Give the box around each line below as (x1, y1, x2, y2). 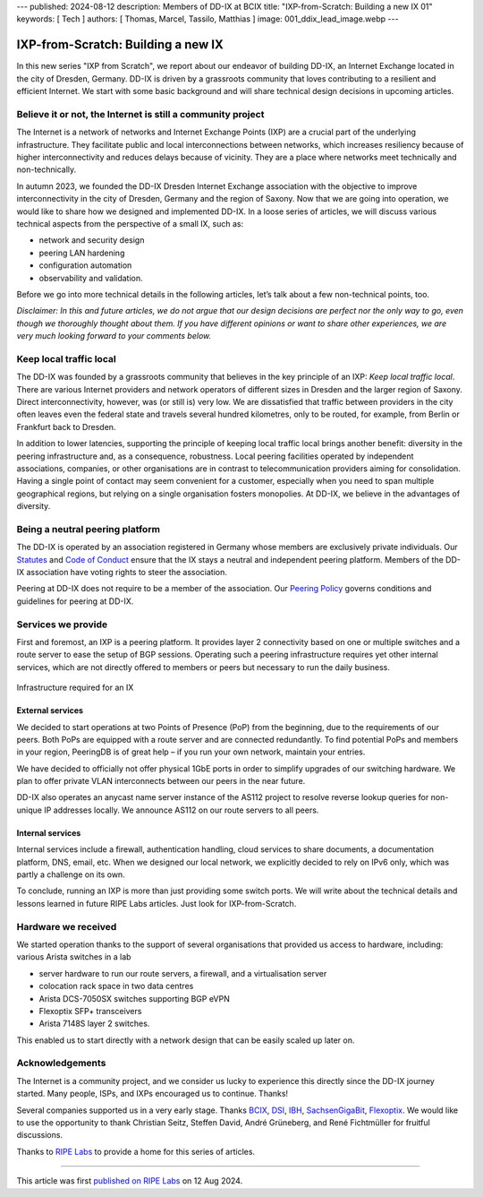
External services (16, 705, 84, 716)
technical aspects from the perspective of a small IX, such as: (16, 218, 244, 228)
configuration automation (38, 260, 132, 271)
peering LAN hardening (38, 247, 125, 258)
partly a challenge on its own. (16, 869, 125, 880)
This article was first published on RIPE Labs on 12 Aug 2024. (16, 1175, 243, 1186)
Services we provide (16, 618, 107, 631)
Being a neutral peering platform (16, 522, 161, 535)
